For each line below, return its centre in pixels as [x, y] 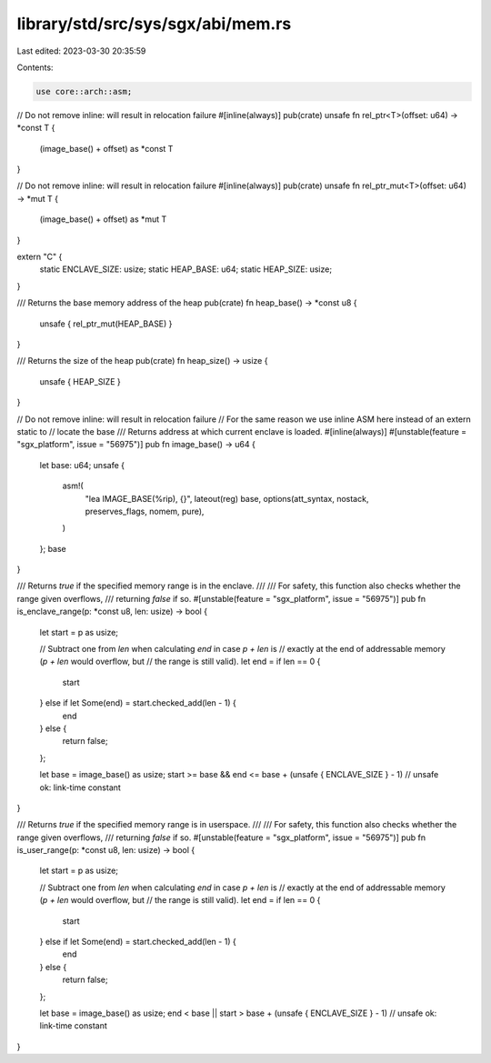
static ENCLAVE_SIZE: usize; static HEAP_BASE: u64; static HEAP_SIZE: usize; [185, 269]
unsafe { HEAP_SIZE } [80, 381]
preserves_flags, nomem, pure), [145, 511]
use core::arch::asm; [84, 91]
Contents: [35, 67]
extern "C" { [40, 257]
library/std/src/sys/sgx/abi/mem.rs [154, 24]
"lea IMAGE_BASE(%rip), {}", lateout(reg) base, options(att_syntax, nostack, [227, 498]
